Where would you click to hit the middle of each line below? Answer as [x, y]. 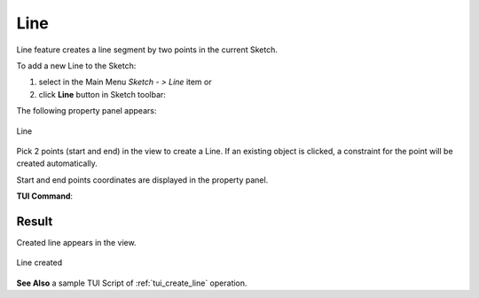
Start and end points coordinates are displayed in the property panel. [142, 180]
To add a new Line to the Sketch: [76, 66]
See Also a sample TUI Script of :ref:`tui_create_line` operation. [132, 283]
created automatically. [57, 163]
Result [35, 221]
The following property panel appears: [86, 111]
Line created [39, 263]
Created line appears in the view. [76, 242]
